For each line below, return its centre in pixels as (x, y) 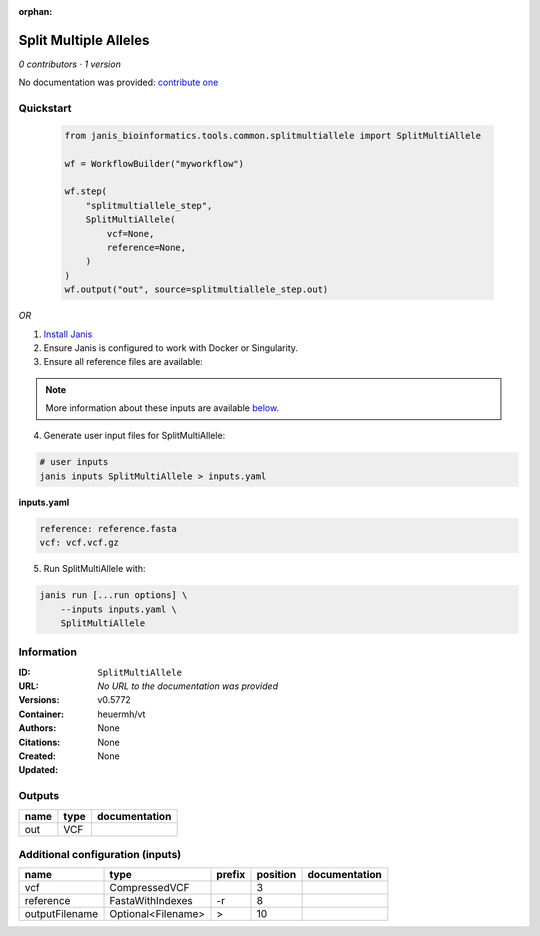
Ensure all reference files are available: (123, 362)
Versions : (39, 700)
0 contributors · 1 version (70, 64)
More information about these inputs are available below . (162, 408)
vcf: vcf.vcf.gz (79, 543)
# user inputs (74, 462)
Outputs (39, 796)
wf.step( (86, 191)
